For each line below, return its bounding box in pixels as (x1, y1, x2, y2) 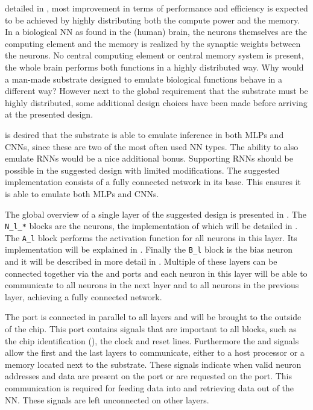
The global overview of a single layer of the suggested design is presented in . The (5, 207, 306, 220)
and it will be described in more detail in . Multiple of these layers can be (5, 255, 277, 268)
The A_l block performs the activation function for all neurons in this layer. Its (5, 231, 297, 244)
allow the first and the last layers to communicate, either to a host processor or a (5, 346, 305, 359)
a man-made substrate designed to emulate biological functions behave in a (5, 72, 282, 85)
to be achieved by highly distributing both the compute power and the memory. (5, 13, 300, 26)
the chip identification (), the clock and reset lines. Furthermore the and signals (5, 334, 299, 347)
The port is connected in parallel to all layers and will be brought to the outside (5, 311, 302, 323)
